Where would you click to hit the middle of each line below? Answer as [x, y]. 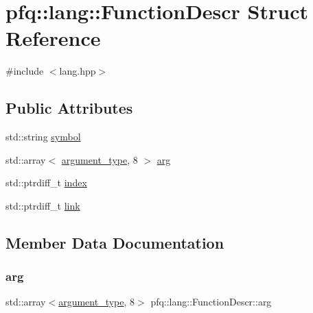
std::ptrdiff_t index [46, 183]
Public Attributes [69, 108]
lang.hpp [78, 71]
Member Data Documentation [115, 242]
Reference [53, 38]
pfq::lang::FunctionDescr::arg [211, 302]
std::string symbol [43, 137]
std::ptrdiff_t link [43, 205]
